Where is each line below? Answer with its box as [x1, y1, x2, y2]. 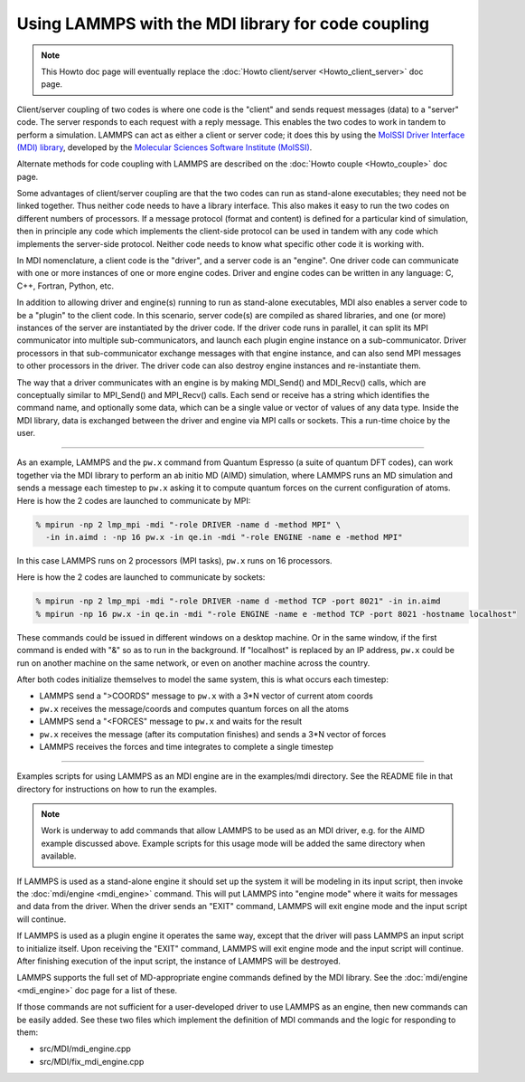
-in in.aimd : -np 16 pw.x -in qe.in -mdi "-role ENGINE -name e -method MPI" [45, 532, 403, 543]
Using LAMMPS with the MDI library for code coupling [16, 14, 429, 33]
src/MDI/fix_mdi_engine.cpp [39, 1056, 145, 1067]
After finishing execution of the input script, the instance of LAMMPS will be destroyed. [16, 955, 341, 966]
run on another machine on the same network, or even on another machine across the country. [16, 657, 370, 669]
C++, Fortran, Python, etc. [16, 280, 115, 291]
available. [41, 850, 77, 861]
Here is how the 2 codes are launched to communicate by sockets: [16, 572, 266, 583]
